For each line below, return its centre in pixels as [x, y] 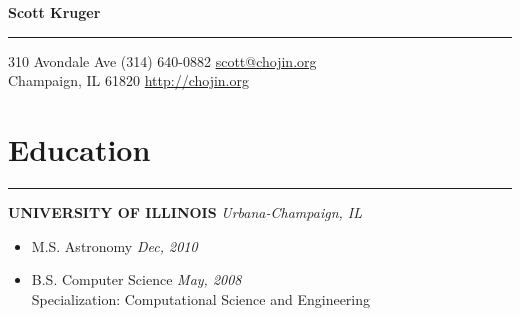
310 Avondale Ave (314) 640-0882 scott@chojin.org [162, 60]
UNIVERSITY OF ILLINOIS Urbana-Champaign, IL [185, 211]
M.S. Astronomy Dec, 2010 [114, 245]
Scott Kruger [54, 12]
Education [79, 148]
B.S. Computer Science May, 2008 [136, 279]
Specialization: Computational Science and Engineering [201, 298]
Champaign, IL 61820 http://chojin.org [129, 80]
